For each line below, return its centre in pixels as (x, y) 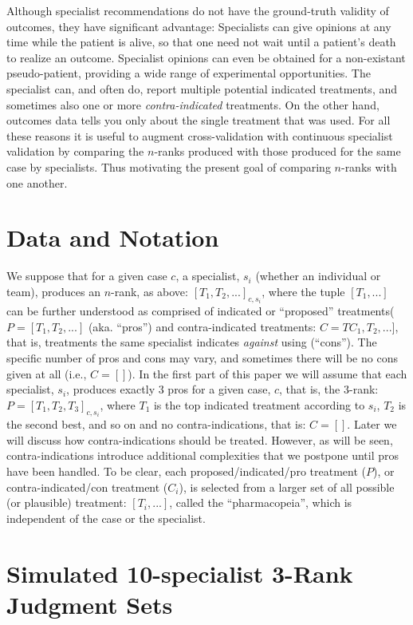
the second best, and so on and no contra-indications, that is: (156, 424)
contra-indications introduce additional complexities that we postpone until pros (203, 455)
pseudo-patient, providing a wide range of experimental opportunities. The (189, 73)
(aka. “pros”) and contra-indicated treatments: (202, 326)
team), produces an (53, 291)
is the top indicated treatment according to (259, 404)
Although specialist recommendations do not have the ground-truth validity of (198, 10)
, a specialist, (208, 276)
